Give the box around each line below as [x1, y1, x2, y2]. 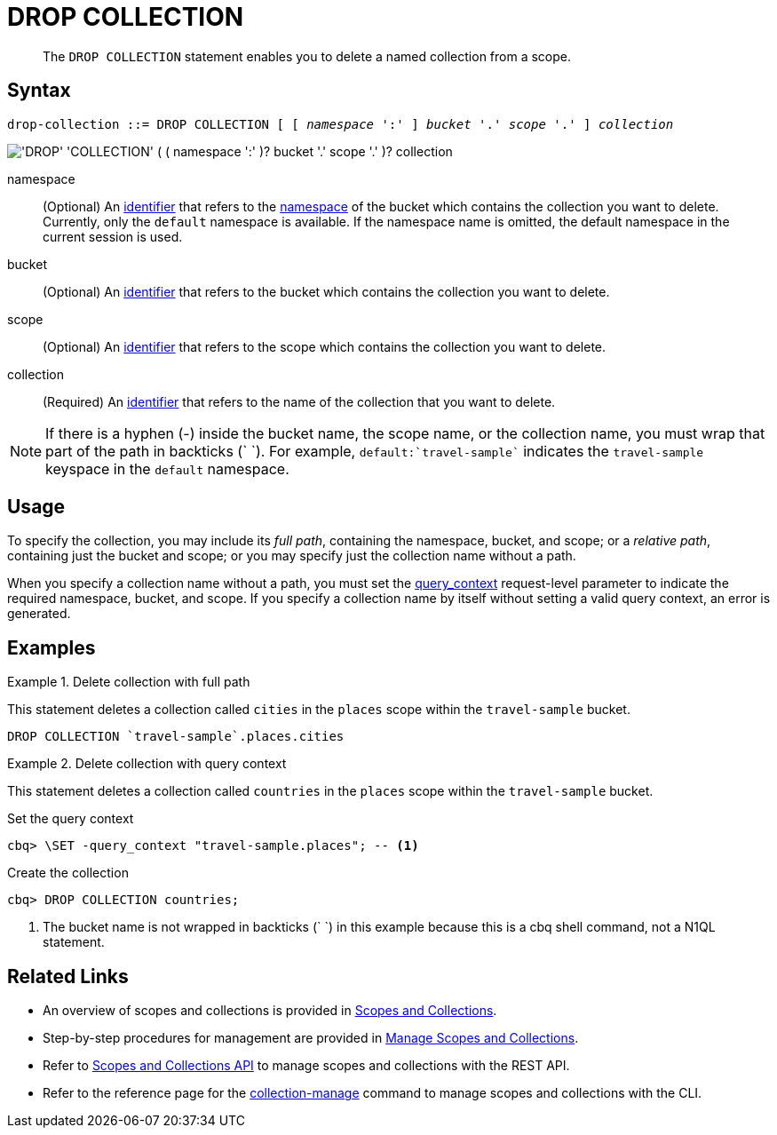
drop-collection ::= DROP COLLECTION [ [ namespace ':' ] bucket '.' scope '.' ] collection [7, 116, 674, 131]
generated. [7, 606, 71, 622]
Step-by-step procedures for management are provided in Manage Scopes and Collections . [43, 1030, 579, 1046]
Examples [7, 636, 96, 659]
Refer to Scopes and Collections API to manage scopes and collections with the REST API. [43, 1058, 570, 1074]
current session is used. [43, 228, 183, 244]
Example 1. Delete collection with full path [7, 674, 250, 690]
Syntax [7, 79, 71, 102]
